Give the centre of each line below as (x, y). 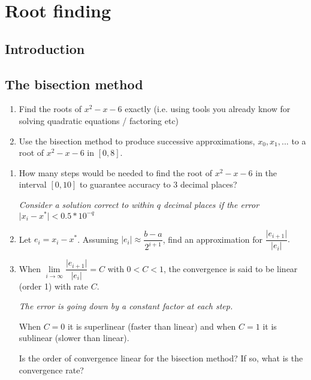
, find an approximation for (212, 239)
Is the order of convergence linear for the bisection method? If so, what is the (161, 358)
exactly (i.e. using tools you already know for (208, 109)
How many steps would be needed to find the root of (115, 172)
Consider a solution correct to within (86, 204)
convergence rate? (51, 370)
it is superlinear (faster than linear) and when (152, 326)
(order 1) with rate (54, 286)
